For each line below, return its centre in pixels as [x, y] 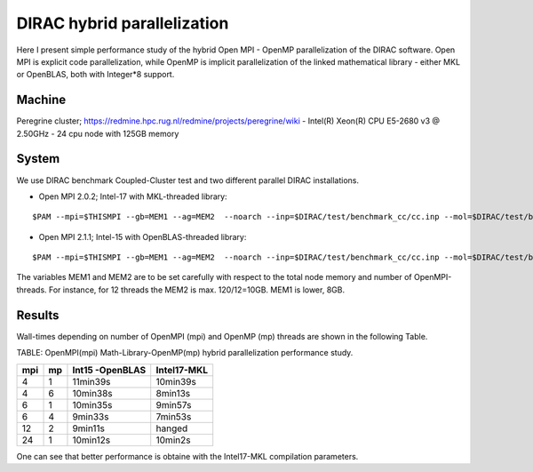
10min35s [92, 404]
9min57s [174, 404]
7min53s [174, 416]
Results [38, 315]
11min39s [91, 381]
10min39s [176, 381]
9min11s [89, 428]
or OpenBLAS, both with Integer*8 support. [95, 75]
